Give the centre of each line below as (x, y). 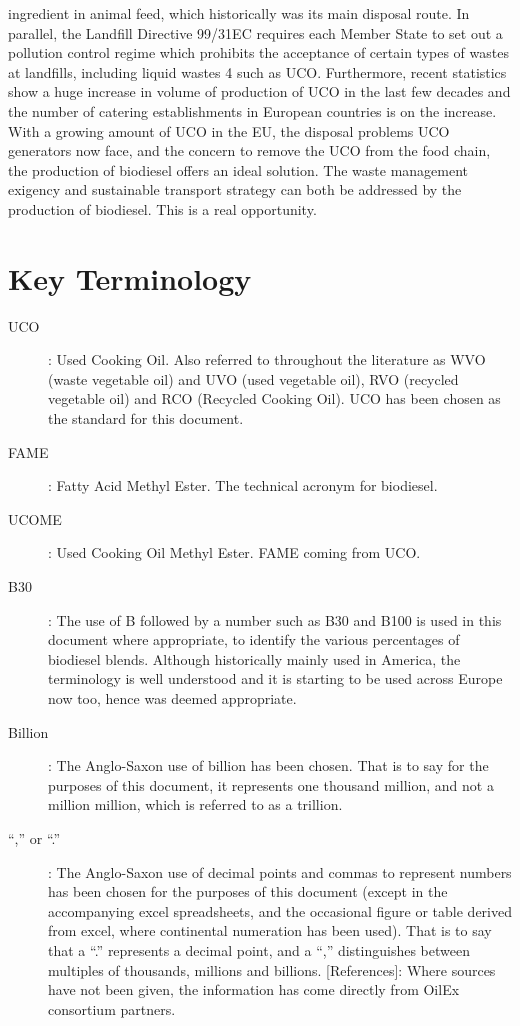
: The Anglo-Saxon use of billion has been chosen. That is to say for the (268, 765)
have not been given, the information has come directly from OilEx (254, 989)
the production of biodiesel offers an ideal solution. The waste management (238, 169)
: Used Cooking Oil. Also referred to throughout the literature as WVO (267, 359)
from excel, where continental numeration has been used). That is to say (270, 930)
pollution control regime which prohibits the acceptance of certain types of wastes (258, 52)
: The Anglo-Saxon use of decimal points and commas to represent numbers (280, 871)
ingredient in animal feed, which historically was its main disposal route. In (239, 13)
